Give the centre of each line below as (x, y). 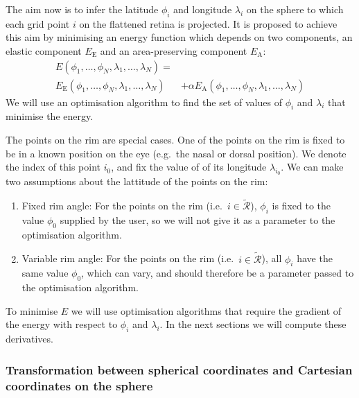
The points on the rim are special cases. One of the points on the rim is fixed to (175, 140)
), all (272, 258)
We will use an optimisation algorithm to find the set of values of (144, 102)
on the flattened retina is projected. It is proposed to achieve (208, 23)
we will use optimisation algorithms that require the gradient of (206, 310)
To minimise (32, 310)
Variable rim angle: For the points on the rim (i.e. (128, 258)
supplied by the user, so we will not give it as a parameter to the (198, 220)
